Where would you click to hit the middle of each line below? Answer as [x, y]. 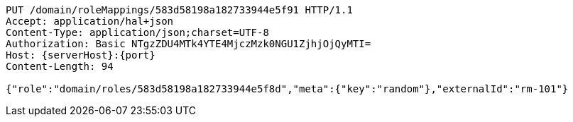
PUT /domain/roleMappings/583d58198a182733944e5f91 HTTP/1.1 [179, 10]
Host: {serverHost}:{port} [81, 55]
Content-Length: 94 [60, 66]
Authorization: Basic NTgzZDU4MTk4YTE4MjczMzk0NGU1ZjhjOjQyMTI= [189, 44]
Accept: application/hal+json [90, 21]
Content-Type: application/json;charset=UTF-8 [137, 32]
